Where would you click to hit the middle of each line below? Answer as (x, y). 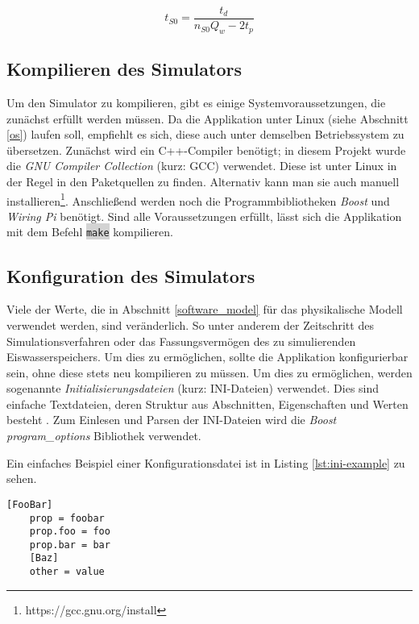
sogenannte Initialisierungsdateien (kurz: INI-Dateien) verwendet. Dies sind (193, 388)
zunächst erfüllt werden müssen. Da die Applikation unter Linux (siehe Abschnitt (207, 118)
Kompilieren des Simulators (124, 69)
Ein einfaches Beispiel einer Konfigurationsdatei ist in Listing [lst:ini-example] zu (206, 462)
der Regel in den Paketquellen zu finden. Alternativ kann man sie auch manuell (203, 182)
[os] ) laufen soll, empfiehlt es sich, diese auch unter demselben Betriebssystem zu (205, 134)
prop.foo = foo (70, 532)
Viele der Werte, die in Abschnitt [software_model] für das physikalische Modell (205, 309)
